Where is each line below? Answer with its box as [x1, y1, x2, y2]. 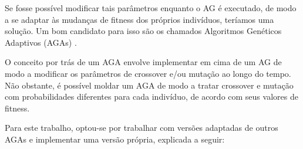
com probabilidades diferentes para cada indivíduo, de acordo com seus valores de [5, 90, 298, 103]
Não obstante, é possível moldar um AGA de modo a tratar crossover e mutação [5, 79, 294, 91]
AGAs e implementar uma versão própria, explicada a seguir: [5, 133, 225, 145]
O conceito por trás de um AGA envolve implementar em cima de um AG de [5, 56, 282, 68]
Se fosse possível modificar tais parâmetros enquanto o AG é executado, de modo [5, 2, 297, 13]
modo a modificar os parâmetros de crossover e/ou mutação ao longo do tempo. [5, 67, 291, 79]
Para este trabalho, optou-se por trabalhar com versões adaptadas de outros [5, 121, 278, 134]
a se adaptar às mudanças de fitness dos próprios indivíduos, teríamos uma [5, 13, 274, 25]
